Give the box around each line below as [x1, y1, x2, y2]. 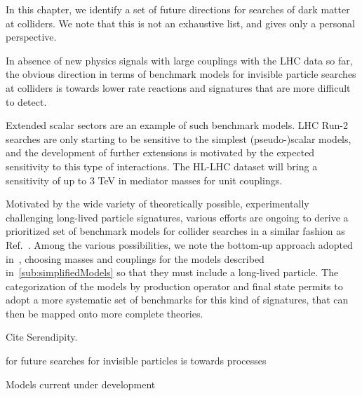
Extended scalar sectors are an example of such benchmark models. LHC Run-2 [6, 118, 348, 132]
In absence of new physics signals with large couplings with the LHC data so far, [6, 53, 353, 67]
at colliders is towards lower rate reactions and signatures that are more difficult [6, 80, 351, 95]
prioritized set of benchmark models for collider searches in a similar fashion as [6, 224, 345, 238]
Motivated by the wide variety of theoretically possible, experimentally [6, 196, 309, 211]
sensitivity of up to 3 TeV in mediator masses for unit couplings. [6, 172, 283, 187]
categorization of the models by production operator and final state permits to [6, 278, 343, 293]
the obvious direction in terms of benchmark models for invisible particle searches [6, 67, 356, 81]
